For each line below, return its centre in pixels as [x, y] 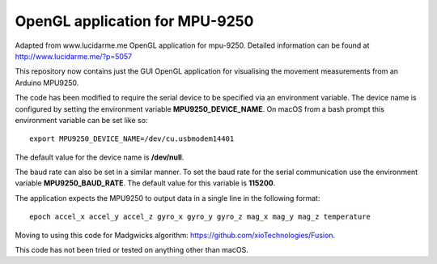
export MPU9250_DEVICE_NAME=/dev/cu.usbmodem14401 [132, 139]
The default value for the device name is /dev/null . [100, 157]
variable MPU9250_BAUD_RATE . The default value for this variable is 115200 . [145, 183]
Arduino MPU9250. [47, 83]
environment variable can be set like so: [81, 120]
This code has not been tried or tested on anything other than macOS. [132, 250]
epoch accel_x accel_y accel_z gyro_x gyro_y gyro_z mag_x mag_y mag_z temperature [200, 217]
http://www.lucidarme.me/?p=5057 [74, 56]
